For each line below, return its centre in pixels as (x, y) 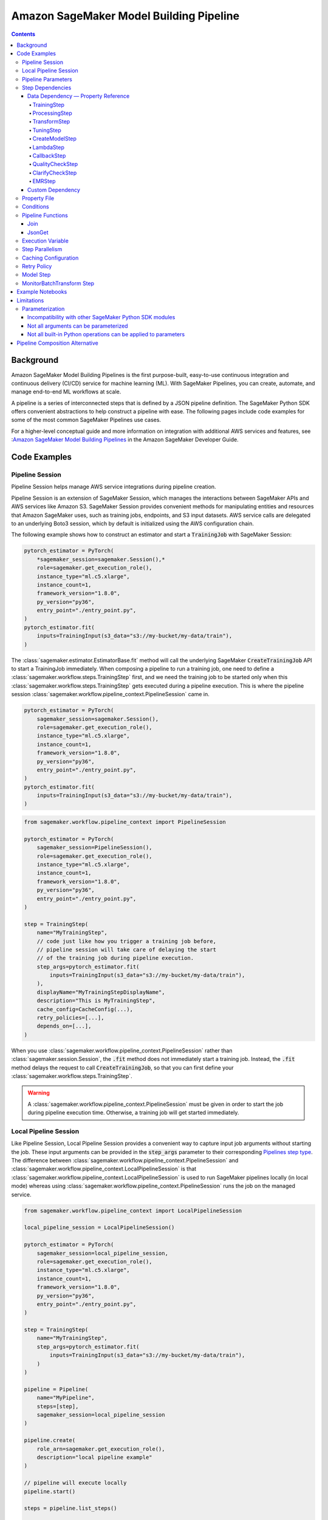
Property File (38, 198)
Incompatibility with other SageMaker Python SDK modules (101, 317)
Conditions (36, 207)
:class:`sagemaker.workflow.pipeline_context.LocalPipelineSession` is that (104, 1169)
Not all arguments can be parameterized (78, 326)
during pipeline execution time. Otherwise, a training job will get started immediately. (133, 1113)
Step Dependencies (47, 88)
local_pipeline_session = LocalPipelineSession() (99, 1228)
